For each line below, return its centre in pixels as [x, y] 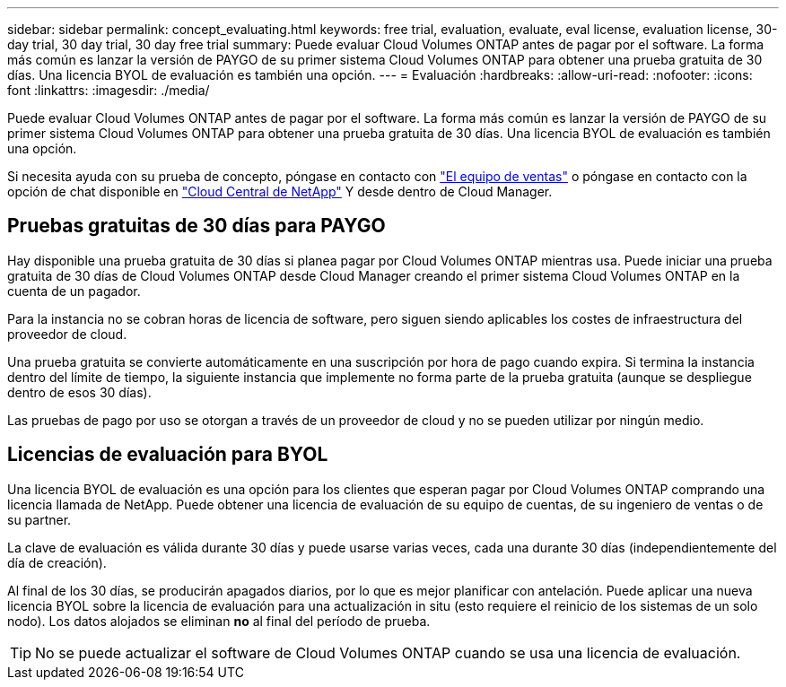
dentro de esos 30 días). [79, 392]
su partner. [39, 519]
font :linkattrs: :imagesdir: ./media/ [109, 90]
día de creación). [57, 562]
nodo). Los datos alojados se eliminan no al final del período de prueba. [219, 621]
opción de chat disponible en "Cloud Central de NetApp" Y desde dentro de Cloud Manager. [280, 191]
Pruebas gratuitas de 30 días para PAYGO [196, 226]
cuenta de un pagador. [74, 291]
